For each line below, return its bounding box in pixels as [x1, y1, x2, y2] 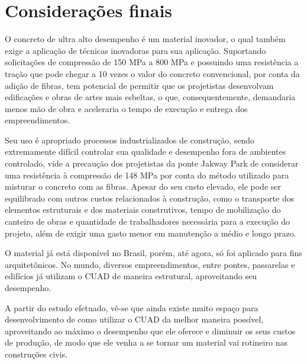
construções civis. [5, 347, 68, 360]
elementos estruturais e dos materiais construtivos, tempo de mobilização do [5, 203, 281, 216]
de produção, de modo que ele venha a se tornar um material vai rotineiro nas [5, 336, 287, 349]
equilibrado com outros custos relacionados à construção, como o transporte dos [5, 191, 295, 204]
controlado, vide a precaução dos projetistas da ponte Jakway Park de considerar [5, 157, 299, 170]
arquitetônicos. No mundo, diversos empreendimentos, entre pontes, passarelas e [5, 258, 295, 270]
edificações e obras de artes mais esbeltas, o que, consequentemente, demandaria [5, 91, 296, 103]
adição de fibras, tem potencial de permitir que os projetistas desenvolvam [5, 79, 274, 91]
